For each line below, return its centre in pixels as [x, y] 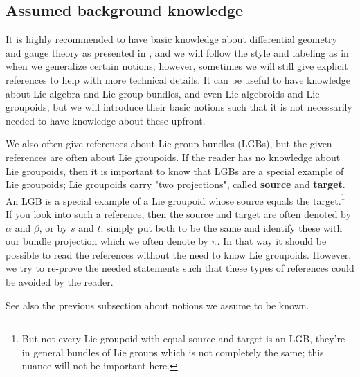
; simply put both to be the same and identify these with [222, 227]
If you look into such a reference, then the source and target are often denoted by [178, 213]
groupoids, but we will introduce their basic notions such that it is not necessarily [179, 107]
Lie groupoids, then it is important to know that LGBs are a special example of [175, 171]
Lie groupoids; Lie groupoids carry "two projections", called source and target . [175, 184]
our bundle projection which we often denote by [107, 241]
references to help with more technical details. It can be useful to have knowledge [178, 79]
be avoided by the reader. [60, 281]
